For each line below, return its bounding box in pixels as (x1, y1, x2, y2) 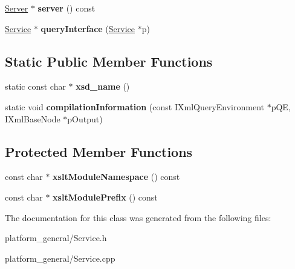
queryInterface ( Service (41, 22, 135, 35)
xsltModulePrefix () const (53, 190, 158, 203)
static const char (5, 80, 66, 93)
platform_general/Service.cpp (5, 251, 115, 264)
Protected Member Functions (5, 142, 193, 161)
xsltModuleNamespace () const (53, 170, 180, 183)
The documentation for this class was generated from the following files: (5, 211, 271, 224)
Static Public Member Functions (5, 51, 213, 70)
